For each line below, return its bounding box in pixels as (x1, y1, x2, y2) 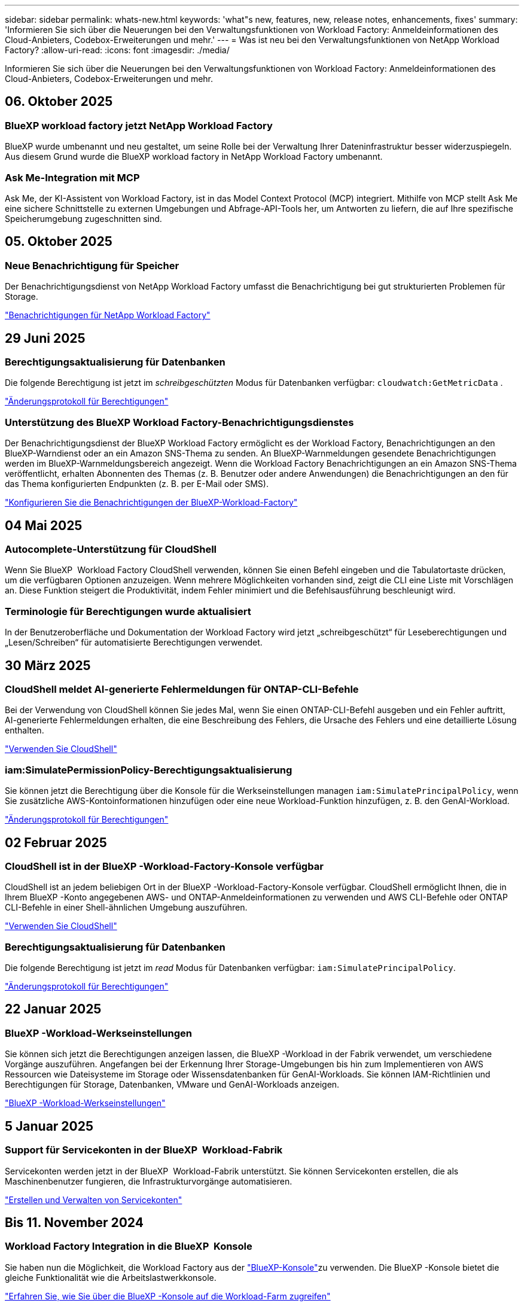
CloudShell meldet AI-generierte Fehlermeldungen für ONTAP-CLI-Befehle (5, 683, 359, 695)
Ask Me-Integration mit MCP (5, 171, 140, 184)
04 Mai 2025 (5, 517, 83, 533)
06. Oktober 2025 (5, 94, 113, 109)
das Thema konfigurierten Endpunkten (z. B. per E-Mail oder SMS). (5, 479, 269, 489)
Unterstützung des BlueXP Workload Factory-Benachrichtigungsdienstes (5, 416, 354, 428)
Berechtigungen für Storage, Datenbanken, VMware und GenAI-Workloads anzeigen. (5, 1079, 340, 1090)
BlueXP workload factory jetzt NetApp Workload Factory (5, 119, 273, 132)
